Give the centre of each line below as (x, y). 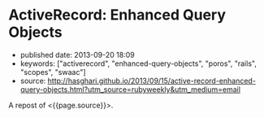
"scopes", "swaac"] (53, 72)
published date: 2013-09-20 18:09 (78, 55)
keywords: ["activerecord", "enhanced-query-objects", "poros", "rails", (138, 63)
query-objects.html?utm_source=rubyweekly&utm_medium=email (130, 89)
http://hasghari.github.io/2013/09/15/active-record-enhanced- (151, 81)
